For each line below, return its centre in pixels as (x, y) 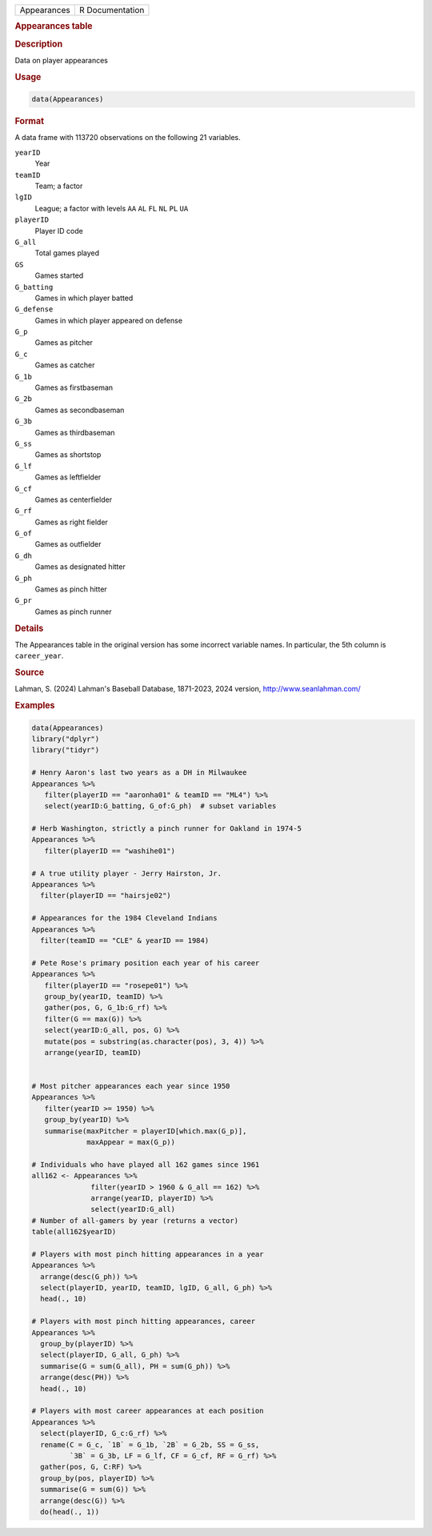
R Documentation (112, 10)
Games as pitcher (64, 343)
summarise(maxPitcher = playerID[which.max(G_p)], (146, 1131)
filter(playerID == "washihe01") (110, 851)
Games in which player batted (84, 298)
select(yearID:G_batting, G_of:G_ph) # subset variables (160, 806)
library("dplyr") (66, 739)
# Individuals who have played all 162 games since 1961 (146, 1164)
